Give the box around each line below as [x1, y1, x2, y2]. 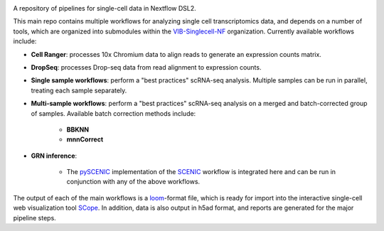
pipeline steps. [13, 213, 56, 222]
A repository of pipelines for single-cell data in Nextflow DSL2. [13, 4, 197, 12]
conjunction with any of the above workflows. [66, 178, 201, 186]
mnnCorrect [66, 135, 104, 144]
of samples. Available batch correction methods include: [31, 109, 196, 117]
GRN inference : [31, 151, 78, 160]
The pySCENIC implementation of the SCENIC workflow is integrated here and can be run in [66, 168, 336, 176]
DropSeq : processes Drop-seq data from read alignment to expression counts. [31, 63, 262, 71]
